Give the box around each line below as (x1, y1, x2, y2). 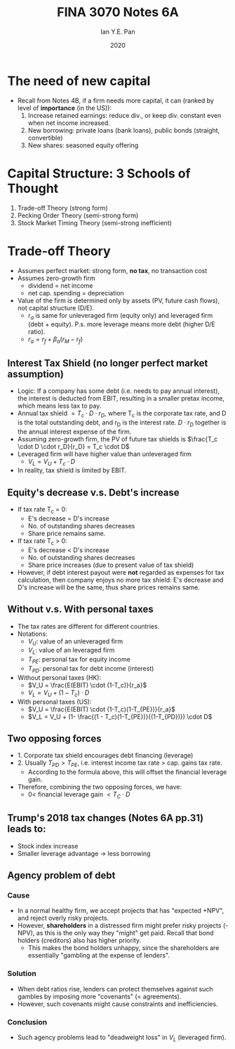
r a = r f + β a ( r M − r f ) (27, 335, 83, 345)
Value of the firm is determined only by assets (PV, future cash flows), (17, 296, 220, 305)
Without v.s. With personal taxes (7, 603, 154, 615)
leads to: (7, 823, 46, 835)
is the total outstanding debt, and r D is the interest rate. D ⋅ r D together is (17, 418, 227, 428)
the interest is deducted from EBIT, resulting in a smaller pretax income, (17, 394, 224, 402)
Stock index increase (17, 841, 79, 850)
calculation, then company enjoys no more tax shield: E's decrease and (17, 575, 224, 584)
